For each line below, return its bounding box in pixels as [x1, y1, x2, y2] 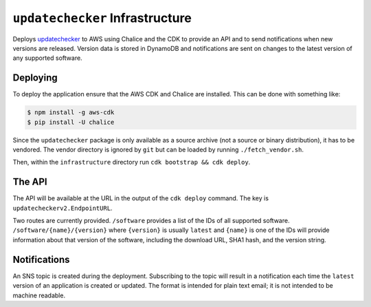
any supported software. [12, 54, 82, 62]
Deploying [12, 72, 58, 84]
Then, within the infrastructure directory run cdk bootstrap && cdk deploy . [12, 158, 251, 167]
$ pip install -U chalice [27, 118, 115, 126]
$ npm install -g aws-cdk [27, 109, 115, 116]
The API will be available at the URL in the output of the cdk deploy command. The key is [12, 194, 269, 202]
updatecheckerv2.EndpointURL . [12, 204, 113, 212]
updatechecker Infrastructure [12, 10, 192, 25]
